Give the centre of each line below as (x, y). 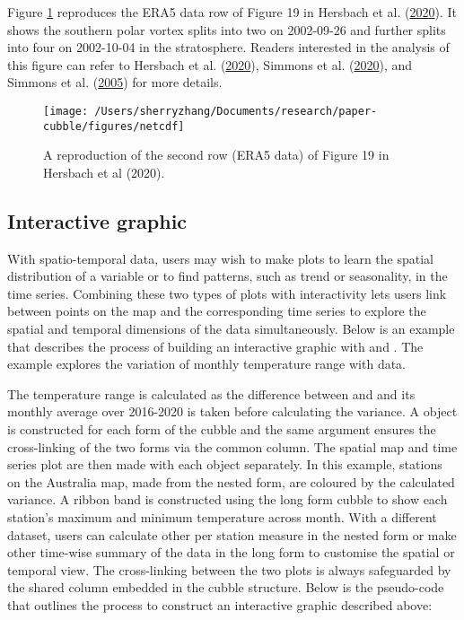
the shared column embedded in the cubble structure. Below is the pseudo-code (226, 587)
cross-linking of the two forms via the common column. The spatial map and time (232, 446)
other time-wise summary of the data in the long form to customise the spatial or (231, 552)
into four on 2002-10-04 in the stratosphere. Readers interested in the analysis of (228, 47)
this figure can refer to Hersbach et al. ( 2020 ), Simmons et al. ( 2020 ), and (210, 64)
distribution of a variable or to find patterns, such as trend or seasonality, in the (228, 276)
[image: (66, 111)
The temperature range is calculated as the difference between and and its (211, 393)
